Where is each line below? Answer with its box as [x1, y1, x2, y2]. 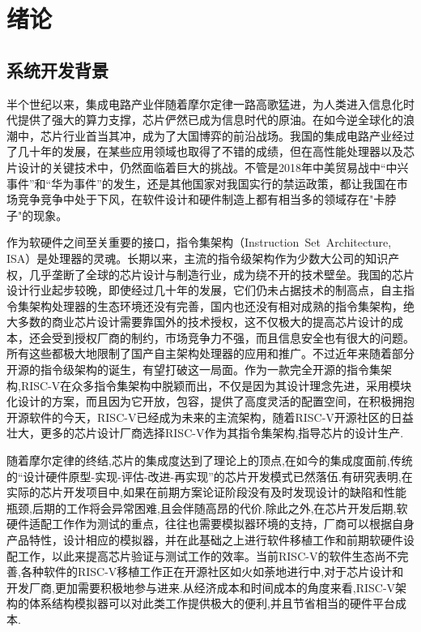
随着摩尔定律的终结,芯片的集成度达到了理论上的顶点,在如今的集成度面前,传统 [6, 452, 413, 469]
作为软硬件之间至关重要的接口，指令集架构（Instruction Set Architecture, [6, 234, 392, 251]
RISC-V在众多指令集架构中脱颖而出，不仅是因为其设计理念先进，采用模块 [20, 376, 412, 393]
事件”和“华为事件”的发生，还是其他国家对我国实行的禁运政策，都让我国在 [6, 174, 397, 191]
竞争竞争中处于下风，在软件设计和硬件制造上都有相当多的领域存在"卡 [17, 191, 385, 208]
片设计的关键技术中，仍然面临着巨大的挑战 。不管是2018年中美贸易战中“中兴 [6, 158, 409, 175]
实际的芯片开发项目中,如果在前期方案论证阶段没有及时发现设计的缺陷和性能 [6, 484, 406, 501]
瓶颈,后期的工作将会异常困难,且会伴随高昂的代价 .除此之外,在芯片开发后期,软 [6, 499, 408, 516]
